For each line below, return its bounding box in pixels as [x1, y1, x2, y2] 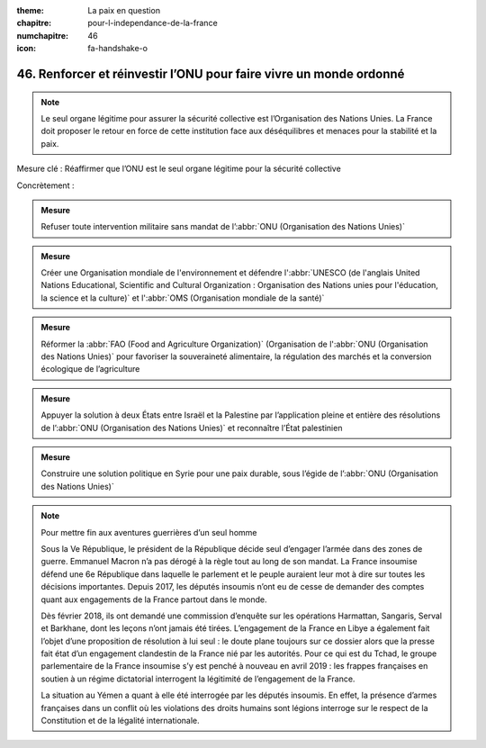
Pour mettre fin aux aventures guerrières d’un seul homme [40, 527, 257, 537]
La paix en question [87, 5, 161, 15]
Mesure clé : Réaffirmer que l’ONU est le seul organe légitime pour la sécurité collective [16, 163, 341, 175]
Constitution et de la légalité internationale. [40, 716, 200, 726]
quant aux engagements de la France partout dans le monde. [40, 594, 267, 605]
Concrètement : [16, 180, 75, 191]
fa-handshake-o [87, 43, 148, 54]
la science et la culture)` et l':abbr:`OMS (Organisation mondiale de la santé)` [40, 293, 325, 303]
